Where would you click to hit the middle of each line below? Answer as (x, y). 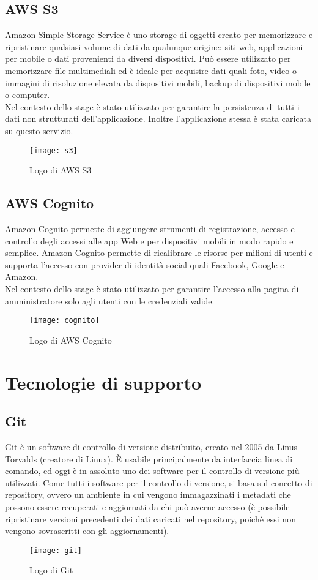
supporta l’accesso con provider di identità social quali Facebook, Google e (145, 264)
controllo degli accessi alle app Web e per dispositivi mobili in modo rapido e (149, 240)
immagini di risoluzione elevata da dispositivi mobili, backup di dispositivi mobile (158, 82)
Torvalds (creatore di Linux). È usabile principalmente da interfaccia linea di (149, 458)
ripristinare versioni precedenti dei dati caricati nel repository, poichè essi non (150, 518)
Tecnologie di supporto (103, 382)
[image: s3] (54, 150)
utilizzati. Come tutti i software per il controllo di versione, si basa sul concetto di (159, 482)
